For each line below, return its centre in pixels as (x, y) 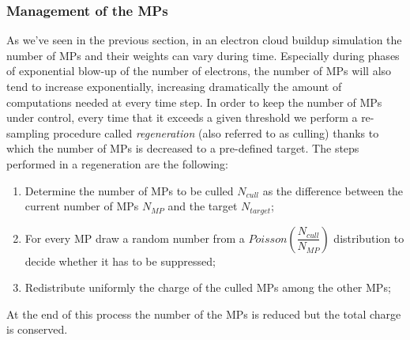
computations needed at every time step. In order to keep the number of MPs (194, 102)
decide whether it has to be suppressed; (120, 261)
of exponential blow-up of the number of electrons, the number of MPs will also (199, 71)
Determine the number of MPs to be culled (129, 190)
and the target (203, 206)
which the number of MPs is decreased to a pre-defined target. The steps (183, 148)
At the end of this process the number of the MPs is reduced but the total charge (204, 314)
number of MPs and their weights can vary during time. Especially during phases (203, 55)
